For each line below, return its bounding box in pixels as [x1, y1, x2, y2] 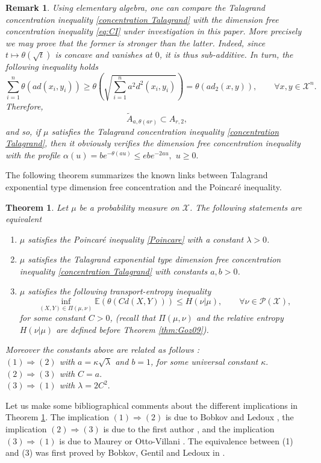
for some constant [19, 311, 86, 324]
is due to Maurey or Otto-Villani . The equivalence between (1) [59, 434, 293, 447]
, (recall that [110, 311, 156, 324]
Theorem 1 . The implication [5, 411, 109, 423]
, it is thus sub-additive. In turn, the [159, 48, 293, 61]
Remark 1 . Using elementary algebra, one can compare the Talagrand [5, 1, 266, 13]
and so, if [5, 125, 40, 137]
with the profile [5, 148, 61, 161]
